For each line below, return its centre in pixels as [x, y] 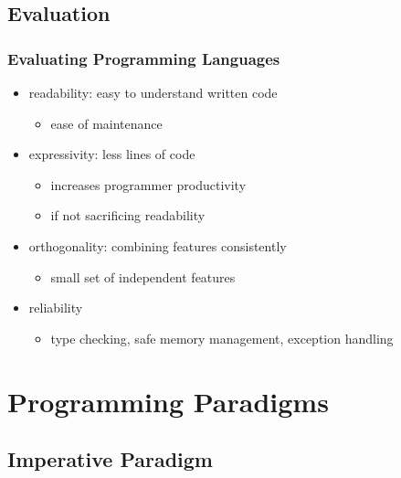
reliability [56, 308]
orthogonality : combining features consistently [158, 245]
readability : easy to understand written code [153, 92]
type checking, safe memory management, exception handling [222, 338]
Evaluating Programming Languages [144, 58]
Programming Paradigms [168, 401]
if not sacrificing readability [128, 215]
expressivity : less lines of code [112, 154]
